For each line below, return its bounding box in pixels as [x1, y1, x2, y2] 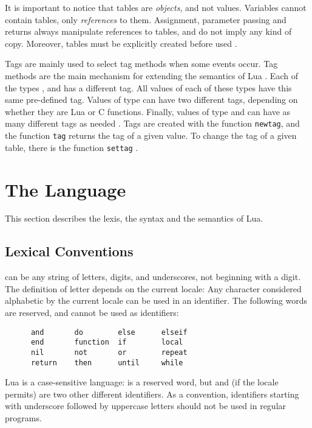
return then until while [30, 358, 183, 367]
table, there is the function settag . [5, 141, 138, 153]
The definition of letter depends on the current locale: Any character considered [5, 282, 302, 295]
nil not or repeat [30, 348, 188, 357]
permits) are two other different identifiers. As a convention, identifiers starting [5, 387, 299, 400]
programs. [5, 412, 42, 424]
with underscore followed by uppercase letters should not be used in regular [5, 399, 287, 412]
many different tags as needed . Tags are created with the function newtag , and [5, 117, 300, 130]
